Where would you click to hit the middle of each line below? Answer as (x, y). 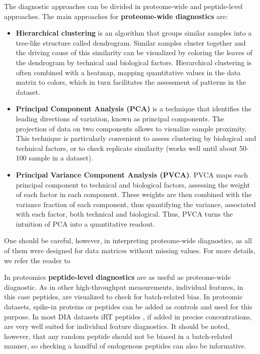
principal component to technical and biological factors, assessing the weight (133, 184)
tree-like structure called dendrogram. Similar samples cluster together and (131, 42)
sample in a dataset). (61, 158)
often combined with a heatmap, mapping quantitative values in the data (128, 72)
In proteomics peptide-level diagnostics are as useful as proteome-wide (117, 277)
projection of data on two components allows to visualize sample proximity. (131, 128)
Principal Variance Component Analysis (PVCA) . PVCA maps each (132, 174)
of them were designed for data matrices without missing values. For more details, (130, 250)
